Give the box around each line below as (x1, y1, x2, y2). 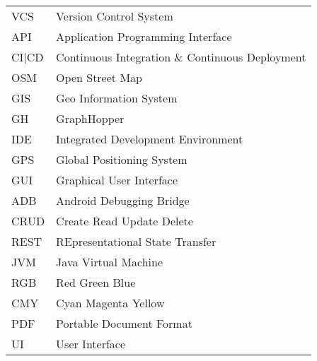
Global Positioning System (56, 151, 188, 167)
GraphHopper (56, 110, 125, 126)
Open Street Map (56, 69, 142, 85)
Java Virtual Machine (56, 254, 163, 270)
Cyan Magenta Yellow (56, 295, 165, 311)
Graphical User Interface (56, 172, 178, 188)
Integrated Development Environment (56, 131, 243, 147)
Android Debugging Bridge (56, 192, 190, 208)
